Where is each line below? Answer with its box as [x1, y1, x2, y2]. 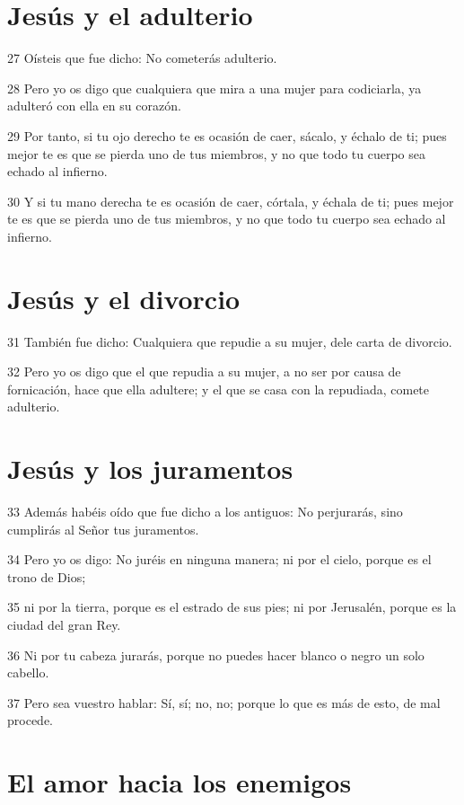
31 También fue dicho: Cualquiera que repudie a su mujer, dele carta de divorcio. [7, 332, 452, 350]
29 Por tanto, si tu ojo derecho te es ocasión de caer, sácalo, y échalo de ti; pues [7, 126, 447, 145]
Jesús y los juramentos [7, 450, 293, 487]
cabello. [7, 663, 49, 682]
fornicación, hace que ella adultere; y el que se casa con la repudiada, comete [7, 379, 430, 398]
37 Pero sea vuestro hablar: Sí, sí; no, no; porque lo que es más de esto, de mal [7, 693, 441, 712]
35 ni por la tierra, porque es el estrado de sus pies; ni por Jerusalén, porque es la [7, 597, 457, 616]
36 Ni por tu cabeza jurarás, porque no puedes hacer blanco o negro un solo [7, 645, 425, 664]
